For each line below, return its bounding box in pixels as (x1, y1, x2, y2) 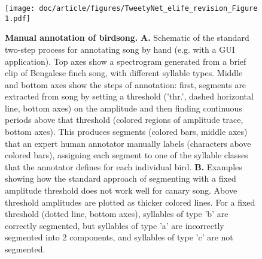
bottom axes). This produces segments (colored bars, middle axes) (5, 125, 248, 138)
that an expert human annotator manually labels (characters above (5, 137, 251, 149)
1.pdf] (5, 14, 31, 23)
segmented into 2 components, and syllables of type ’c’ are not (5, 231, 233, 243)
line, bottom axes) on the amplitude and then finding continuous (5, 101, 242, 114)
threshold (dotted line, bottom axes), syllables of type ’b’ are (5, 207, 229, 220)
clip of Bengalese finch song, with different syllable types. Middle (5, 67, 243, 79)
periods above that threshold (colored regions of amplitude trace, (5, 113, 243, 126)
